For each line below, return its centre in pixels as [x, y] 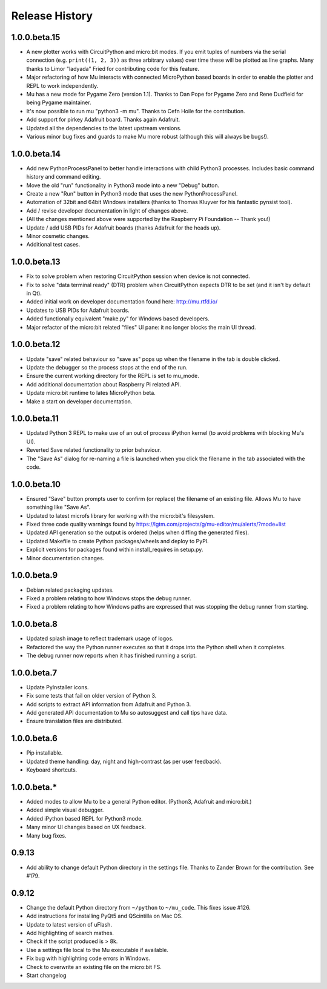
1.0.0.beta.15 [36, 37]
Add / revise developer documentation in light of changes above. [107, 210]
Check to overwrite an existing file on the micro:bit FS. [94, 967]
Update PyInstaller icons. [58, 687]
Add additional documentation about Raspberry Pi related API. [104, 384]
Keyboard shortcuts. [52, 770]
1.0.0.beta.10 [36, 484]
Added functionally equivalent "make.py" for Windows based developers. [118, 319]
